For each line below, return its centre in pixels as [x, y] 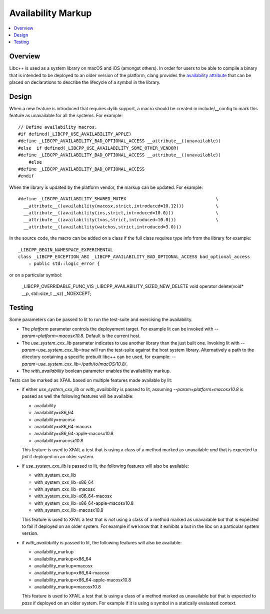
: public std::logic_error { [64, 264]
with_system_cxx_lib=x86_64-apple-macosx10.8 [84, 503]
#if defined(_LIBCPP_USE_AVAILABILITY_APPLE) [75, 134]
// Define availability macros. [58, 127]
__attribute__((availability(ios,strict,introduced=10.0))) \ [121, 213]
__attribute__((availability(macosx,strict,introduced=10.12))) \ [121, 206]
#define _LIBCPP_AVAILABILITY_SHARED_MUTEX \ [118, 199]
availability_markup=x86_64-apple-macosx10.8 [83, 580]
